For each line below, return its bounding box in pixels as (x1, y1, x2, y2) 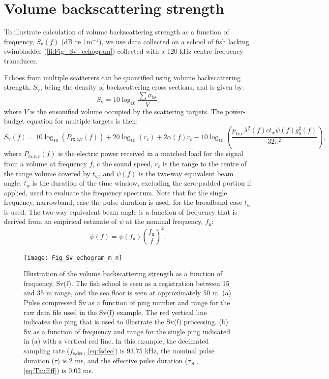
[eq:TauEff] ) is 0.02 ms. (24, 365, 93, 376)
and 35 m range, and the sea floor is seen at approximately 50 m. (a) (24, 287, 231, 298)
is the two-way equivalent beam (138, 168, 234, 178)
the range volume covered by (4, 168, 90, 178)
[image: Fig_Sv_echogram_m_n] (24, 254, 122, 261)
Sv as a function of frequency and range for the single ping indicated (24, 326, 230, 336)
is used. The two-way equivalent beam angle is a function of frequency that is (4, 206, 237, 217)
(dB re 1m (61, 36, 92, 46)
